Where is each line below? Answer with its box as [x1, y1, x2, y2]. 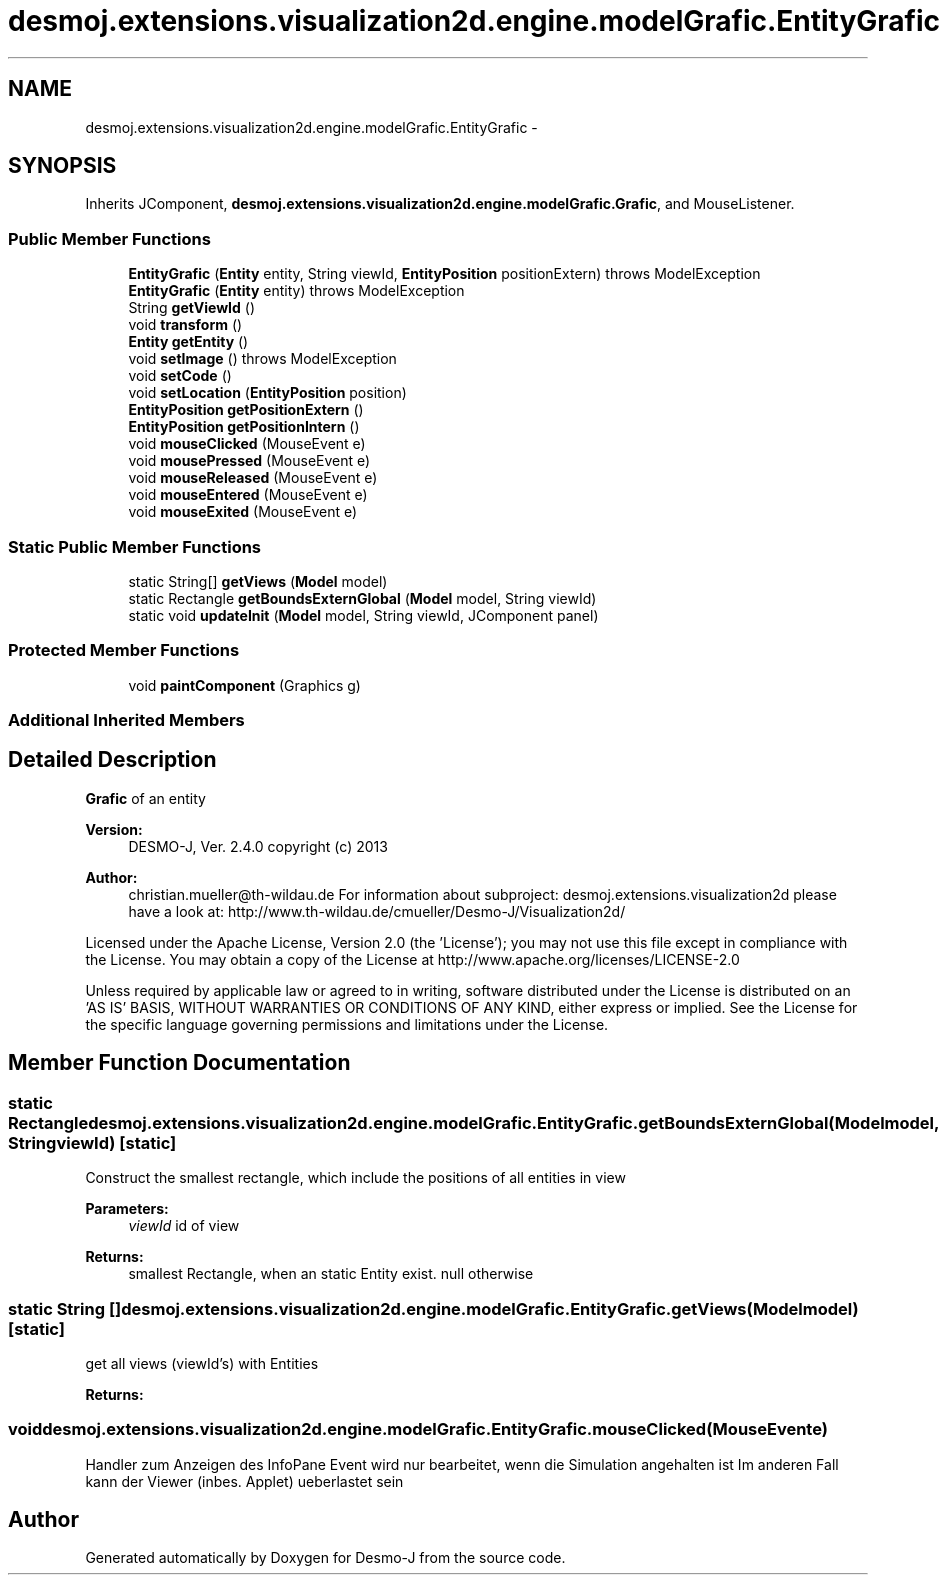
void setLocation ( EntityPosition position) [128, 384, 407, 402]
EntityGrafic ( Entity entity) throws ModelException [128, 282, 465, 300]
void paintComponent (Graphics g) [128, 676, 361, 694]
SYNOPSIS [8, 153, 117, 179]
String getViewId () [128, 299, 256, 317]
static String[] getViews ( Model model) [128, 572, 388, 590]
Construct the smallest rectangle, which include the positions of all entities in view [85, 1169, 626, 1187]
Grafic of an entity [85, 789, 206, 807]
